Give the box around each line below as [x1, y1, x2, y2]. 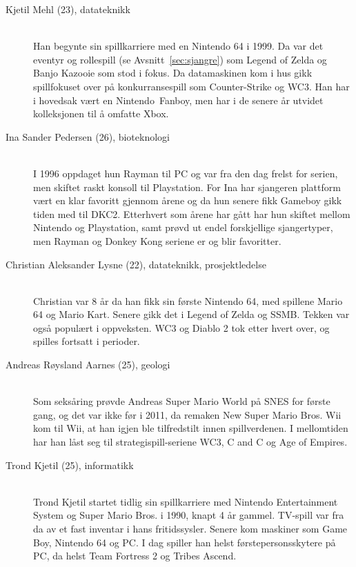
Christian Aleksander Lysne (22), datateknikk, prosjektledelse [6, 257, 266, 271]
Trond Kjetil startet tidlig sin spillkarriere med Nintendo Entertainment [33, 494, 338, 508]
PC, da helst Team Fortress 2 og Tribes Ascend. [33, 548, 237, 563]
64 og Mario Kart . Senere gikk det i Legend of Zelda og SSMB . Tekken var [33, 307, 350, 321]
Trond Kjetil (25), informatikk [6, 457, 134, 472]
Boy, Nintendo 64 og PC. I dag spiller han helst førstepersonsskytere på [33, 535, 336, 549]
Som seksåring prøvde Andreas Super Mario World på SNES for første [33, 394, 330, 408]
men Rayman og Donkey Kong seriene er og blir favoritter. [33, 233, 281, 248]
